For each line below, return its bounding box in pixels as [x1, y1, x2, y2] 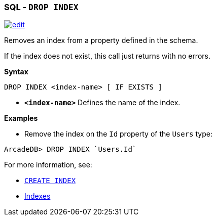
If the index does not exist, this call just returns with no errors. [4, 52, 210, 61]
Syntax [4, 67, 28, 76]
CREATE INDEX [24, 177, 76, 185]
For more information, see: [4, 160, 92, 169]
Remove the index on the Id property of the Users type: [24, 129, 212, 139]
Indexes [24, 192, 51, 201]
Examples [4, 114, 38, 123]
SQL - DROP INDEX [4, 2, 79, 12]
